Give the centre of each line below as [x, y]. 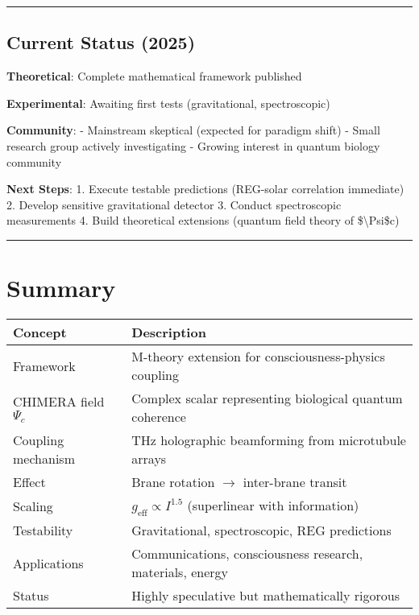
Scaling [33, 506]
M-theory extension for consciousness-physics [258, 357]
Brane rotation [173, 482]
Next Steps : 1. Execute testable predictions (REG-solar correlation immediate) [205, 189]
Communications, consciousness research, [247, 554]
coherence [159, 417]
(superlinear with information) [273, 506]
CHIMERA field [59, 402]
